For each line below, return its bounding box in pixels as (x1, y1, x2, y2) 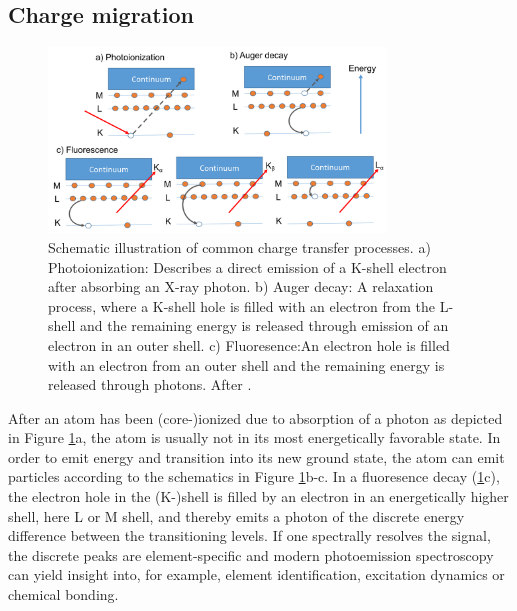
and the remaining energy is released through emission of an (79, 315, 449, 336)
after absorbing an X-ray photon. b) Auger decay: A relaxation (48, 276, 434, 297)
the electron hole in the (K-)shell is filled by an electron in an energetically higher (8, 486, 509, 507)
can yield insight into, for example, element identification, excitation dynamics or (8, 564, 505, 585)
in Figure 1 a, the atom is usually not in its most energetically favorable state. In (8, 427, 501, 448)
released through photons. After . (48, 374, 252, 395)
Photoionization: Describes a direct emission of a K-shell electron (48, 256, 447, 277)
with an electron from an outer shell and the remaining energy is (48, 354, 445, 375)
